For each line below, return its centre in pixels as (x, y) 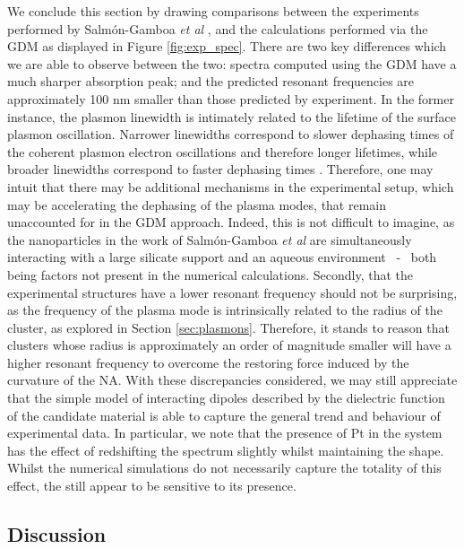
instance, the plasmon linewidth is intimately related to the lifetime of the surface (232, 116)
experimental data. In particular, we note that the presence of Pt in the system (225, 433)
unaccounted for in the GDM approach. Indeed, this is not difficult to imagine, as (231, 222)
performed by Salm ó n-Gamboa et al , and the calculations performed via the (218, 28)
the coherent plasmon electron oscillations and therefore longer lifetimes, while (222, 151)
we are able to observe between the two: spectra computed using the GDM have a (232, 63)
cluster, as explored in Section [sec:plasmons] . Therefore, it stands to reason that (228, 327)
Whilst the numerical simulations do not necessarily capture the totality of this (224, 468)
